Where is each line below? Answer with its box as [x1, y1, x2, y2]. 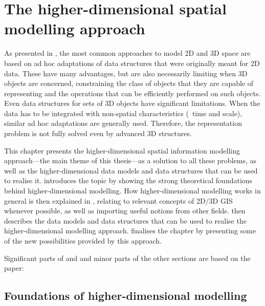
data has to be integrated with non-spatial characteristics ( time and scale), [4, 107, 242, 118]
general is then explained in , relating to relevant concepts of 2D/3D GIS [4, 195, 233, 206]
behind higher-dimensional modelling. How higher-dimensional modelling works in [4, 185, 261, 196]
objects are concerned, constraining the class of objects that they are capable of [4, 78, 254, 89]
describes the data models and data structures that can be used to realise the [4, 215, 247, 226]
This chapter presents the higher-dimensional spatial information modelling [4, 145, 240, 156]
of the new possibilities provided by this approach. [4, 235, 162, 246]
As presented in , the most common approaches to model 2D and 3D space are [4, 48, 251, 58]
